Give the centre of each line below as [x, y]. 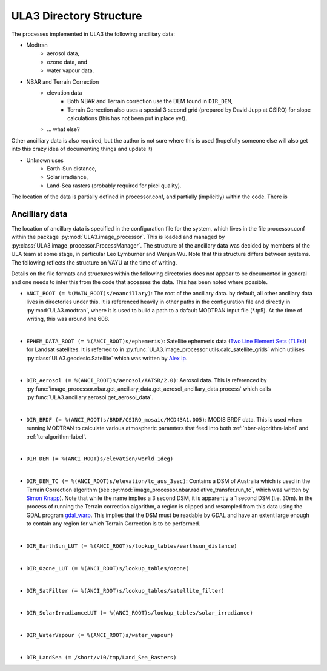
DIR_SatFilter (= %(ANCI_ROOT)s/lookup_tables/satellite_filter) [125, 591]
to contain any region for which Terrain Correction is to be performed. [114, 524]
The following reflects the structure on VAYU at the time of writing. [94, 262]
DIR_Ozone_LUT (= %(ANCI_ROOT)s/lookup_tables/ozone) [108, 568]
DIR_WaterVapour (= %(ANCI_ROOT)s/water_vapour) [100, 635]
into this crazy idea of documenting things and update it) [82, 149]
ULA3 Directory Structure [77, 16]
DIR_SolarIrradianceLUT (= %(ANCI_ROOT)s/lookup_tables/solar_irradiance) [140, 613]
